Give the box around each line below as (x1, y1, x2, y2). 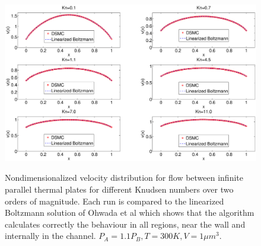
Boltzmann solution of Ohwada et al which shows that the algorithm (5, 206, 254, 219)
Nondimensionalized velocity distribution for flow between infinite (5, 171, 243, 184)
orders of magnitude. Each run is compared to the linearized (5, 194, 224, 207)
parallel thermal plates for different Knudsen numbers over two (5, 183, 234, 195)
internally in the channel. (5, 229, 96, 242)
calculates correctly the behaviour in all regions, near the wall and (5, 218, 246, 230)
